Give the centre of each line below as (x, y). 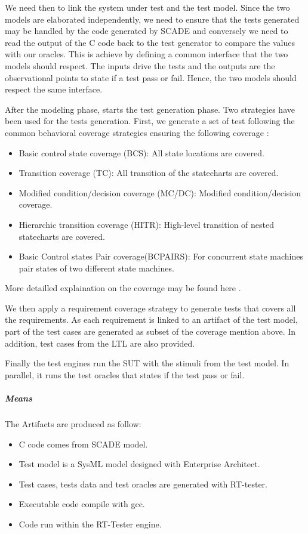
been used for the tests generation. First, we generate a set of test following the (150, 121)
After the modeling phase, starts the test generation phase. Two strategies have (150, 109)
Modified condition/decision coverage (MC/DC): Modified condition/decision (160, 192)
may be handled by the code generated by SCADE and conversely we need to (147, 31)
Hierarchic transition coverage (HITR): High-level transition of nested (147, 224)
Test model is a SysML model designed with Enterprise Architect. (139, 464)
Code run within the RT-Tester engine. (90, 524)
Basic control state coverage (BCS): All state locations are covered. (141, 152)
